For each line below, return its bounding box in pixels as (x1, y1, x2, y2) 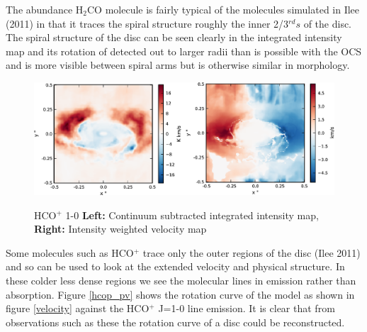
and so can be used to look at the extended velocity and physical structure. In (6, 259, 345, 274)
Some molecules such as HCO (6, 245, 134, 260)
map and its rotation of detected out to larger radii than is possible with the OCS (6, 43, 362, 58)
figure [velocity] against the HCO (6, 301, 149, 316)
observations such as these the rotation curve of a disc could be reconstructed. (6, 314, 345, 329)
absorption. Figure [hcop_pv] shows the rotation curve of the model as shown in (6, 287, 355, 301)
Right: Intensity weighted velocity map (34, 221, 207, 236)
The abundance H (6, 2, 84, 16)
